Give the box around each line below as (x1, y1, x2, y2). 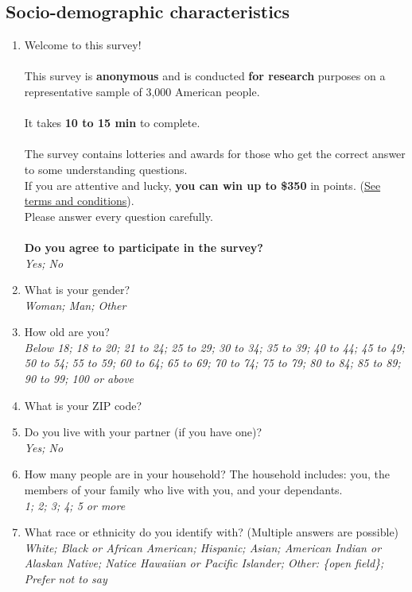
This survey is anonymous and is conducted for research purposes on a (24, 68, 386, 84)
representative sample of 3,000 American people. (24, 83, 260, 99)
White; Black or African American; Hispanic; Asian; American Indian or (24, 539, 382, 555)
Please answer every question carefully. (24, 207, 213, 224)
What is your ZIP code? (24, 397, 142, 413)
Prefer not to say (24, 571, 107, 587)
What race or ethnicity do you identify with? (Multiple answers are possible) (24, 524, 399, 540)
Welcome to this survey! (24, 37, 142, 53)
